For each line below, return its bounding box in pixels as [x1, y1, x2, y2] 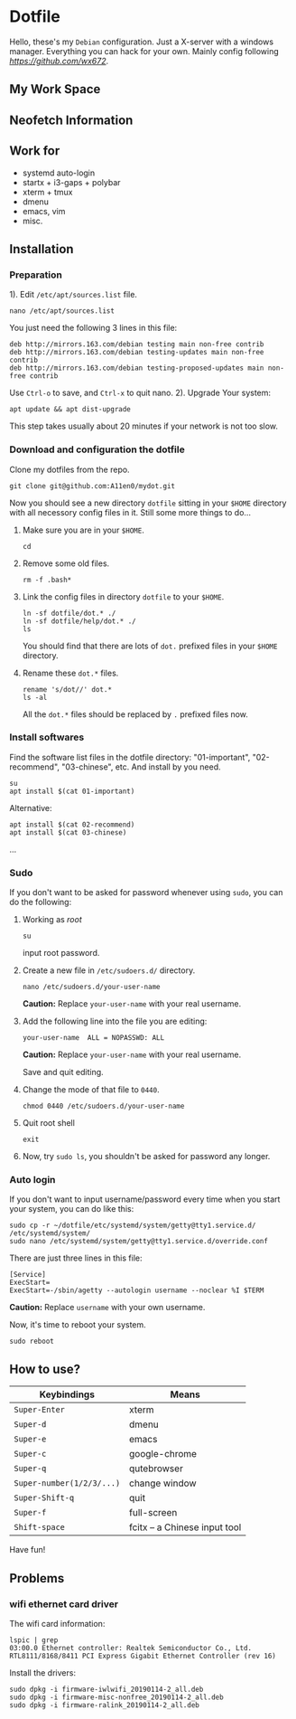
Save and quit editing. [22, 1067, 104, 1078]
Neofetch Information [9, 112, 134, 128]
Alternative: [9, 802, 52, 813]
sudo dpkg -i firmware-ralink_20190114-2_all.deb [9, 1700, 200, 1710]
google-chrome [129, 1448, 197, 1460]
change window [129, 1477, 197, 1489]
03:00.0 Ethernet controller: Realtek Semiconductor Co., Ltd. [9, 1643, 253, 1652]
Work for [9, 143, 60, 159]
